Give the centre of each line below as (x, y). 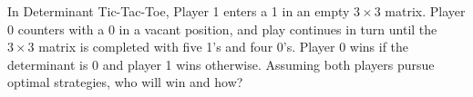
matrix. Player (425, 11)
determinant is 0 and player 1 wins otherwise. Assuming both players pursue (221, 64)
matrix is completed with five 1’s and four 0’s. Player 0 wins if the (224, 47)
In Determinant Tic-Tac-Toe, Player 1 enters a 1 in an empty (179, 11)
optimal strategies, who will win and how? (125, 82)
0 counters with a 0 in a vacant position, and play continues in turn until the (222, 29)
